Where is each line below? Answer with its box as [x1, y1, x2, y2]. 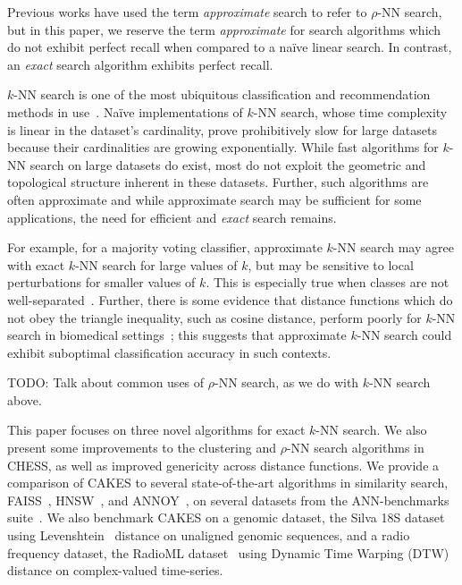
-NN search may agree [332, 238, 454, 257]
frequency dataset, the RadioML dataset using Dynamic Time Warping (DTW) [7, 543, 449, 562]
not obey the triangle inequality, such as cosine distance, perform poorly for [7, 308, 422, 326]
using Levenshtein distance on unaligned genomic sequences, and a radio [7, 526, 410, 545]
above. [7, 390, 42, 409]
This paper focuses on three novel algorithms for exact [7, 420, 306, 439]
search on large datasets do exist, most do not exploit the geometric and [29, 155, 426, 174]
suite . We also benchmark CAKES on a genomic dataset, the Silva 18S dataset [7, 508, 445, 527]
